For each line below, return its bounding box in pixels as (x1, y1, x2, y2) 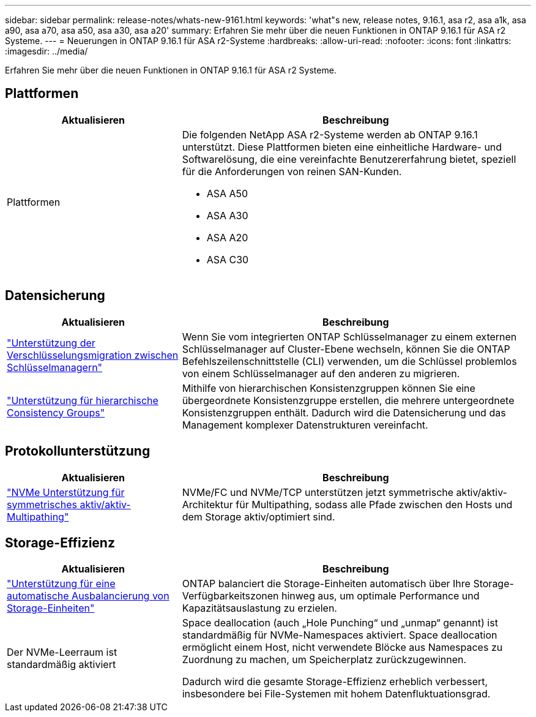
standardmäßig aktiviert (7, 658, 116, 671)
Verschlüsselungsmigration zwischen (7, 348, 179, 361)
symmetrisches (7, 498, 77, 511)
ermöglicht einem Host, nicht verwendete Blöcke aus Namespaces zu (182, 641, 503, 654)
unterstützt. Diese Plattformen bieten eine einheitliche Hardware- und (182, 140, 502, 153)
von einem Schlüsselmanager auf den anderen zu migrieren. (182, 367, 460, 380)
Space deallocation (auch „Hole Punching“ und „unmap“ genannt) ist (182, 617, 498, 629)
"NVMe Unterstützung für (7, 486, 125, 498)
